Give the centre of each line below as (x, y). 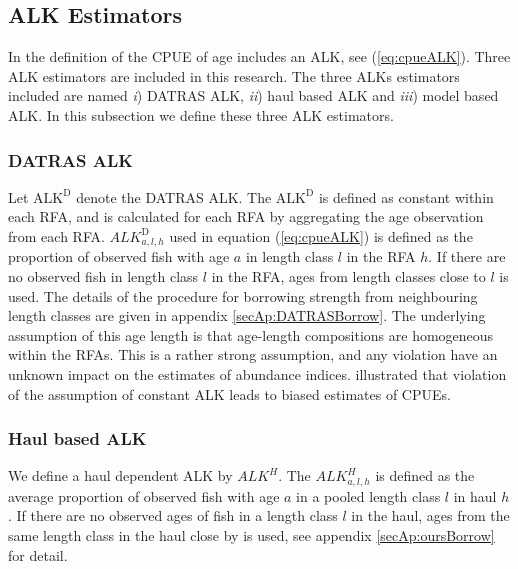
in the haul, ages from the (430, 515)
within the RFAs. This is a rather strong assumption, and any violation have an (253, 354)
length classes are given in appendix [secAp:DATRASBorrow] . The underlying (247, 315)
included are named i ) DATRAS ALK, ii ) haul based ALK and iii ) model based (253, 95)
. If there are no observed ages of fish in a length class (173, 515)
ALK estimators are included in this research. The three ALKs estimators (234, 75)
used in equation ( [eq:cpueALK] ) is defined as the (321, 235)
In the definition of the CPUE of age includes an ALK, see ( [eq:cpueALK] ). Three (259, 56)
